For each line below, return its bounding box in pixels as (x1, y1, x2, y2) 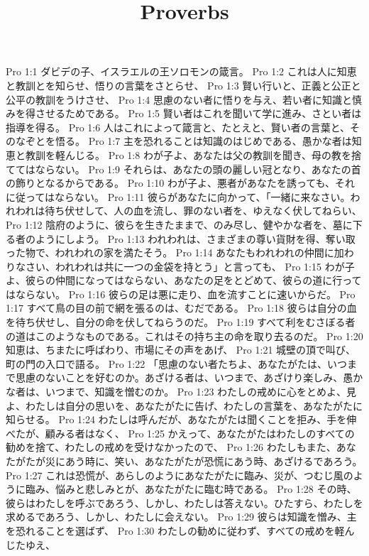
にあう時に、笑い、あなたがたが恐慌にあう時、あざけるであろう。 (55, 454, 363, 468)
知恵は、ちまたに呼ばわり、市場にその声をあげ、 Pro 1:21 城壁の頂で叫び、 (6, 342, 356, 357)
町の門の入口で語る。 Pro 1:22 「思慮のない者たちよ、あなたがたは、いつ (6, 356, 347, 371)
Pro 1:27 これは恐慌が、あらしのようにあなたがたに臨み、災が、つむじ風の (6, 467, 353, 482)
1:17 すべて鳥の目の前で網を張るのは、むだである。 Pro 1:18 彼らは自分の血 (6, 300, 357, 315)
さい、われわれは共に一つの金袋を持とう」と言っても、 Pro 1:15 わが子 (25, 258, 355, 273)
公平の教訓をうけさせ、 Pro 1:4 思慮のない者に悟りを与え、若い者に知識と (6, 92, 352, 107)
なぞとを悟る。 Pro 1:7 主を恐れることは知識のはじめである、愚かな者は (15, 133, 352, 148)
